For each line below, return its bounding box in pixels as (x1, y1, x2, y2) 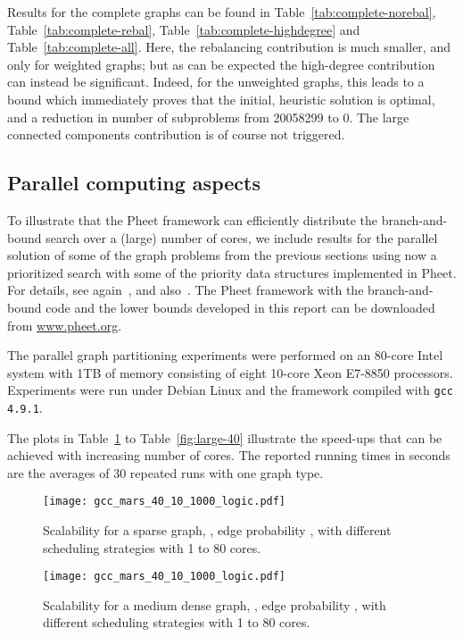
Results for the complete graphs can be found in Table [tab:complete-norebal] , (7, 3, 436, 21)
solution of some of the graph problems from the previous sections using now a (7, 246, 437, 264)
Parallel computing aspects (7, 169, 260, 197)
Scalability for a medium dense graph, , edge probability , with (43, 595, 386, 614)
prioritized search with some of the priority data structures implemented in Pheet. (7, 263, 457, 281)
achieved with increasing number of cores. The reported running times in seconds (7, 446, 451, 465)
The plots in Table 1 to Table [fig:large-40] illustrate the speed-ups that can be (7, 428, 442, 447)
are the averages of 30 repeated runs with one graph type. (7, 463, 324, 482)
